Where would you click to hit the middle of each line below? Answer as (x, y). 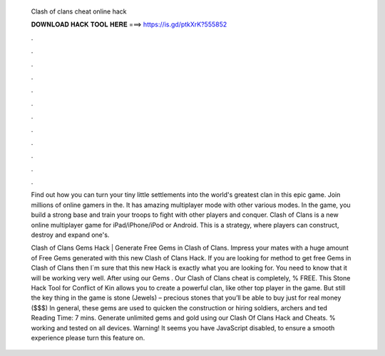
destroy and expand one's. (70, 235)
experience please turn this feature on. (88, 337)
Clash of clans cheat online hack (79, 11)
